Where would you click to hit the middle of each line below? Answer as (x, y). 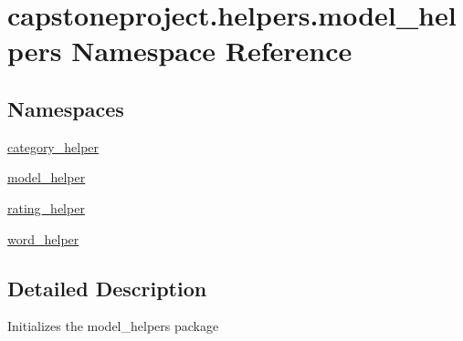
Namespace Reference (212, 51)
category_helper (53, 146)
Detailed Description (107, 288)
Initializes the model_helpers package (113, 326)
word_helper (43, 238)
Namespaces (66, 108)
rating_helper (46, 207)
